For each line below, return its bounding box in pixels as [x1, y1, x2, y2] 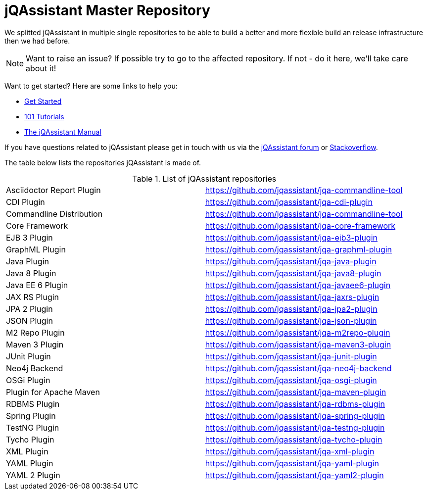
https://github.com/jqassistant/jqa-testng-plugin [205, 422, 385, 433]
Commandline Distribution [6, 208, 103, 219]
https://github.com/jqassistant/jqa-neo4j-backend [205, 363, 392, 373]
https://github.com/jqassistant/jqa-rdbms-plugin [205, 398, 385, 409]
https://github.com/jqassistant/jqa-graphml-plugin [205, 244, 392, 254]
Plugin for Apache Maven [6, 387, 100, 397]
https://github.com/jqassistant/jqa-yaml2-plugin [205, 470, 384, 480]
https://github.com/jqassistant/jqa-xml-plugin [205, 446, 375, 456]
